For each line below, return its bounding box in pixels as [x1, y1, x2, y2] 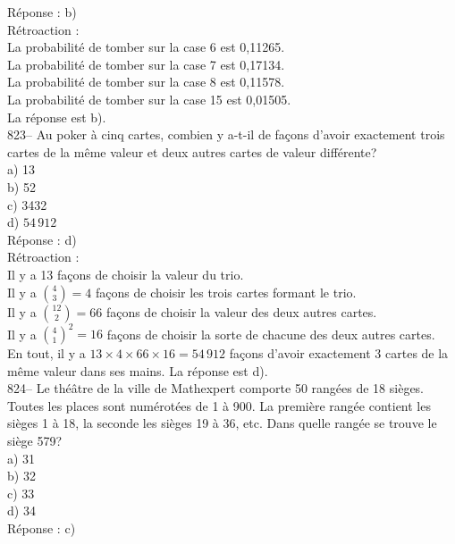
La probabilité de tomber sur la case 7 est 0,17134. [7, 54, 285, 73]
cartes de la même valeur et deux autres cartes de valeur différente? [7, 142, 377, 161]
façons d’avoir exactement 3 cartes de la [229, 344, 449, 362]
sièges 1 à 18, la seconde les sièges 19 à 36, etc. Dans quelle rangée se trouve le [7, 414, 437, 432]
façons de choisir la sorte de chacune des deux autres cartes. [106, 324, 435, 342]
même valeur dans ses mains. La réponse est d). [7, 361, 268, 380]
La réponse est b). [7, 107, 106, 126]
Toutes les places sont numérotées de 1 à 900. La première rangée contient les [7, 396, 431, 414]
